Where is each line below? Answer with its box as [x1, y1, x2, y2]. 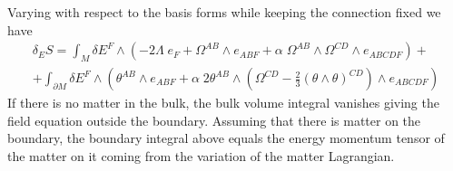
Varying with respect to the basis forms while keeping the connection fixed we [7, 3, 441, 21]
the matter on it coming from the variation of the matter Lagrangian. [7, 146, 395, 165]
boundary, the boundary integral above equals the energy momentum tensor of [7, 128, 445, 147]
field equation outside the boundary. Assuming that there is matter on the [7, 110, 421, 129]
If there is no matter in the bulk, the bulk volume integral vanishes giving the [7, 93, 439, 112]
